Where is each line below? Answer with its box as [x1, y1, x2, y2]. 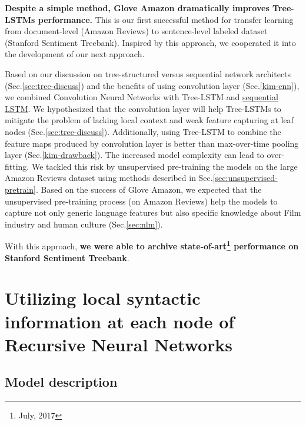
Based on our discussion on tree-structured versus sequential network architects [5, 67, 291, 80]
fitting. [5, 160, 29, 172]
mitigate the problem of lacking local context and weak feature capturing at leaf [5, 114, 294, 126]
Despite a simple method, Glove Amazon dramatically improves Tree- [5, 2, 294, 14]
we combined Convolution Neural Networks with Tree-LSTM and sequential [5, 91, 278, 103]
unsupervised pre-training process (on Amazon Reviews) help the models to [5, 195, 278, 207]
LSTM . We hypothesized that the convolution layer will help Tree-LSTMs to [5, 102, 281, 114]
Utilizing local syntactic [5, 286, 201, 310]
